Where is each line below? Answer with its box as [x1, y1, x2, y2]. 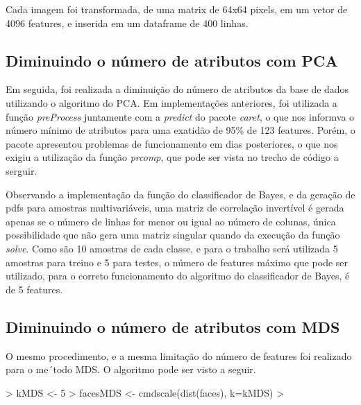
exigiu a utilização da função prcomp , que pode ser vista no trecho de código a [6, 150, 339, 164]
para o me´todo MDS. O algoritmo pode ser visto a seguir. [6, 362, 256, 377]
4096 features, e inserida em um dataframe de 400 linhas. [6, 15, 249, 30]
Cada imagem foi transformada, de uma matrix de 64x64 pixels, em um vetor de [6, 2, 348, 16]
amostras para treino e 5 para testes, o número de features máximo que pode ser [6, 255, 349, 269]
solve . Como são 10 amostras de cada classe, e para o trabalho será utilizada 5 [6, 241, 338, 255]
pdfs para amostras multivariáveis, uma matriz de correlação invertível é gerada [6, 200, 344, 215]
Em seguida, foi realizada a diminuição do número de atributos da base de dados [6, 82, 349, 96]
